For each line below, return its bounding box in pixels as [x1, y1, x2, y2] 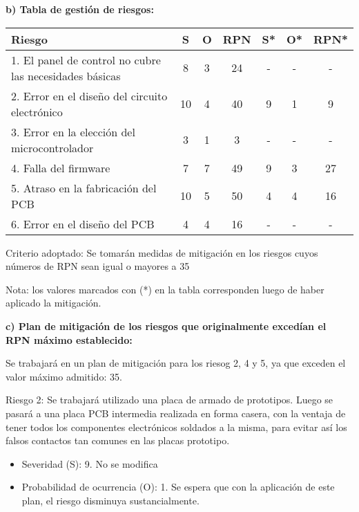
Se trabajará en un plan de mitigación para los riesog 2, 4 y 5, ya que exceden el [6, 356, 346, 370]
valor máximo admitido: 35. [6, 369, 122, 383]
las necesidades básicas [11, 67, 121, 84]
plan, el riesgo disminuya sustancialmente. [21, 493, 200, 507]
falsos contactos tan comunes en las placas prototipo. [6, 433, 230, 448]
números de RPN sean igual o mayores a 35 [6, 259, 190, 273]
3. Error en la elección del [11, 123, 135, 140]
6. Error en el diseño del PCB [11, 215, 155, 232]
